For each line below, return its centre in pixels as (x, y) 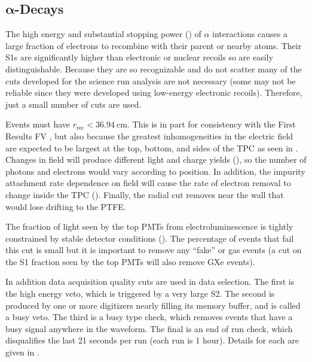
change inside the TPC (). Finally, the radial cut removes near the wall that (145, 194)
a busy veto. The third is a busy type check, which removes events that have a (149, 317)
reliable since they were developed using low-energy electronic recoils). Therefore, (154, 92)
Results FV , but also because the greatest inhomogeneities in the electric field (149, 136)
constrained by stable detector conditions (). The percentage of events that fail (150, 238)
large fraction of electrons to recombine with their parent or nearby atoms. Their (154, 45)
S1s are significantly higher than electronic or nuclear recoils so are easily (139, 57)
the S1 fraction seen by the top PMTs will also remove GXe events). (130, 261)
